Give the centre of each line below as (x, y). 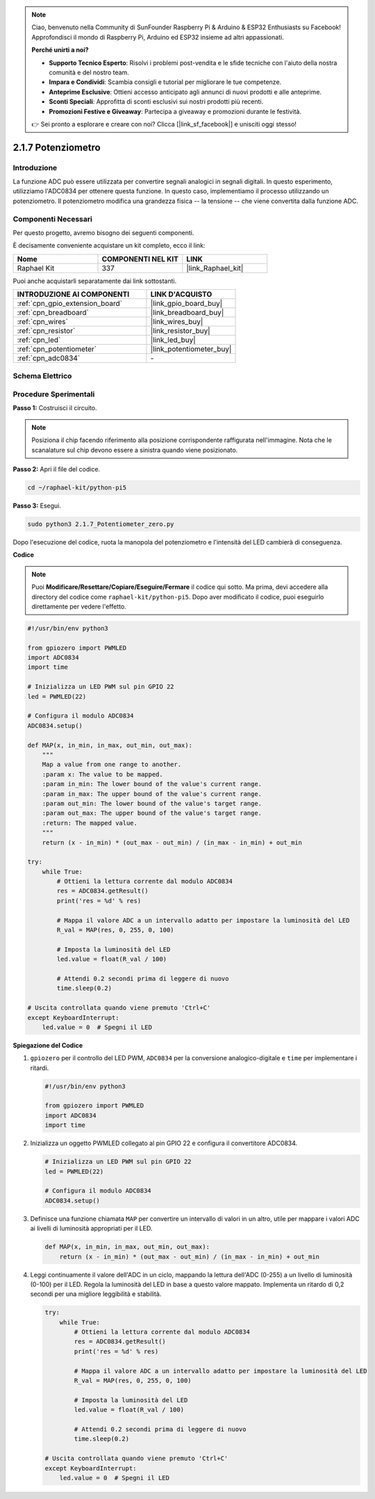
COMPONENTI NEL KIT (140, 259)
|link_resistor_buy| (181, 331)
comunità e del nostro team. (89, 72)
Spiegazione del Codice (48, 1045)
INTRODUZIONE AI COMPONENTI (73, 294)
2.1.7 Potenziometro (57, 147)
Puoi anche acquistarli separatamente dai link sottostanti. (95, 281)
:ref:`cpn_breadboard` (53, 313)
